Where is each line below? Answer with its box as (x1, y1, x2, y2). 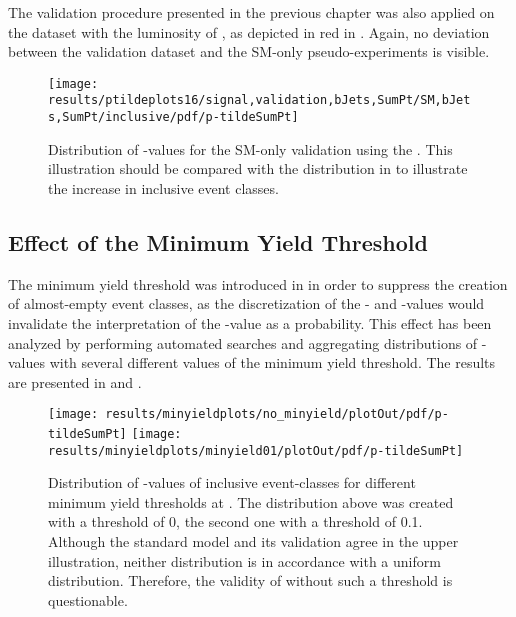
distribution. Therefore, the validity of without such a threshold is (48, 570, 453, 591)
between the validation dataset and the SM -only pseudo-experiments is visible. (8, 41, 490, 62)
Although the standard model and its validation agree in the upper (48, 531, 459, 552)
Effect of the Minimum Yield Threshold (8, 226, 428, 257)
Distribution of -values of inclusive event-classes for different (48, 472, 416, 493)
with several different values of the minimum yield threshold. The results (49, 352, 496, 373)
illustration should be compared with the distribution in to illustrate (48, 158, 468, 179)
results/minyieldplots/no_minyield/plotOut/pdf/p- (105, 407, 449, 422)
